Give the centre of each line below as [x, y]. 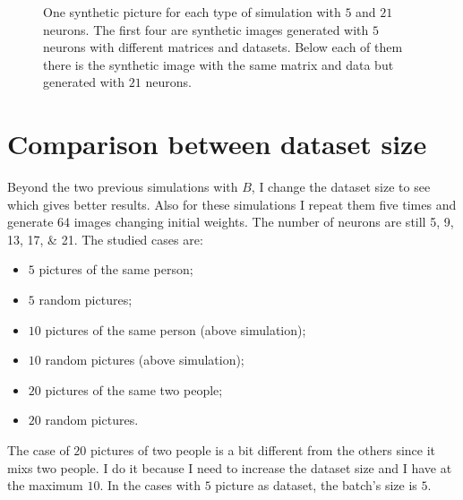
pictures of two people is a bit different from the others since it [263, 450]
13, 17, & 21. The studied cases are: [105, 239]
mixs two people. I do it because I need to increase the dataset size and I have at [230, 467]
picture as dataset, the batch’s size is [316, 485]
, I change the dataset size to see [341, 187]
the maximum [45, 485]
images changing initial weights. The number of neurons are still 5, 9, [264, 222]
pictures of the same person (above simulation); [176, 329]
